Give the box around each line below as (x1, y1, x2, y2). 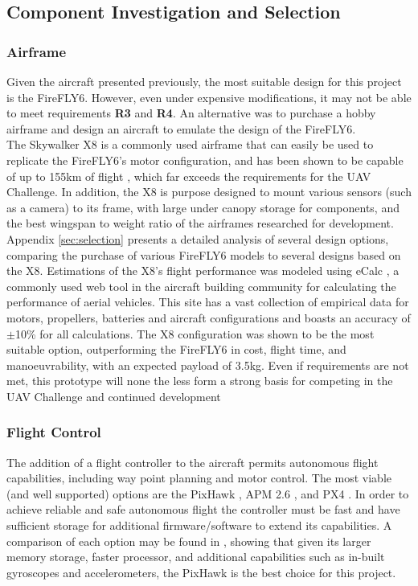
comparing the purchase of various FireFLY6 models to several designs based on (6, 246, 401, 263)
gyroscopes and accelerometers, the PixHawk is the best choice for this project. (6, 563, 396, 580)
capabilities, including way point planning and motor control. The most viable (6, 469, 392, 486)
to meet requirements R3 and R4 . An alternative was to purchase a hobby (6, 104, 376, 121)
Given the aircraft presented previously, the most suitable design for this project (6, 73, 402, 89)
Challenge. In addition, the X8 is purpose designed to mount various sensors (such (6, 183, 412, 200)
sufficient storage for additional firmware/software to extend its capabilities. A (6, 517, 392, 534)
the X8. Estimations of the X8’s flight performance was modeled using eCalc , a (6, 262, 400, 279)
